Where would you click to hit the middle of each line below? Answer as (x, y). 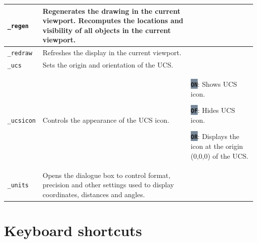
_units (18, 186)
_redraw (20, 53)
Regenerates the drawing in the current (111, 11)
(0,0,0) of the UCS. (219, 156)
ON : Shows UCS (214, 84)
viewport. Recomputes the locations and (113, 20)
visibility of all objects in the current (107, 30)
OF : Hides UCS (213, 110)
